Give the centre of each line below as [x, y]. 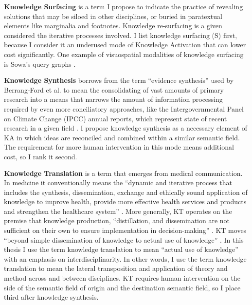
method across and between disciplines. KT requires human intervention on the [122, 278]
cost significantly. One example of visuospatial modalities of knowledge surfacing [124, 54]
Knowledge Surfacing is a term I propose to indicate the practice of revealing [124, 6]
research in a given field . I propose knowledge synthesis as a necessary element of [126, 128]
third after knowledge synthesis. [51, 297]
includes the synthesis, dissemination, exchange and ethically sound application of [126, 192]
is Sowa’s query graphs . [40, 64]
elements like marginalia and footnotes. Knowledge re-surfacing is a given [113, 26]
